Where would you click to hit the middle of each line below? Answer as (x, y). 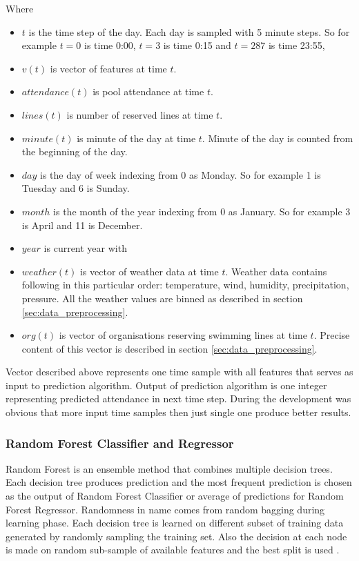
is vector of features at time (108, 68)
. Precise (332, 335)
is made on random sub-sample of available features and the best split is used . (173, 550)
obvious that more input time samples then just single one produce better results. (178, 412)
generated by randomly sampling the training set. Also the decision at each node (176, 536)
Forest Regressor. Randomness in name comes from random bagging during (165, 509)
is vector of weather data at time (149, 271)
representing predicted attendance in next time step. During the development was (178, 398)
